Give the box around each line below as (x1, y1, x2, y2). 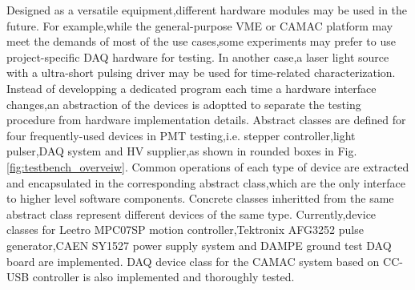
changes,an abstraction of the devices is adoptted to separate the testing (6, 95, 361, 112)
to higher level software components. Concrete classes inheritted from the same (6, 190, 394, 207)
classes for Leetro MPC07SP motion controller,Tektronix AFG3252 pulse (6, 221, 364, 238)
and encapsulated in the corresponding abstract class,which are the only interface (6, 174, 405, 191)
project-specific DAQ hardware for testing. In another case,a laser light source (6, 48, 389, 65)
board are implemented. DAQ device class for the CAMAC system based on (6, 252, 380, 269)
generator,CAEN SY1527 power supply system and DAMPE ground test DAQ (6, 236, 392, 253)
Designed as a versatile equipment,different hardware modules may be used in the (6, 2, 408, 18)
